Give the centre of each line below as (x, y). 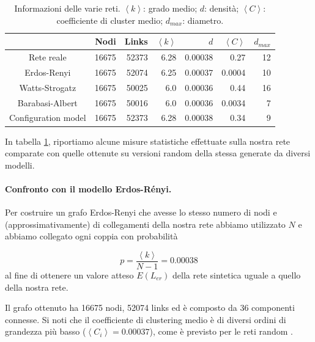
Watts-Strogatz (48, 87)
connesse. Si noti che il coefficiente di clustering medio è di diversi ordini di (146, 319)
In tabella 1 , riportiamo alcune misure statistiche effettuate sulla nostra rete (148, 141)
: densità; (222, 8)
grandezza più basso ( (46, 331)
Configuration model (48, 118)
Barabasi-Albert (47, 102)
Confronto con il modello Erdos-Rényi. (88, 188)
